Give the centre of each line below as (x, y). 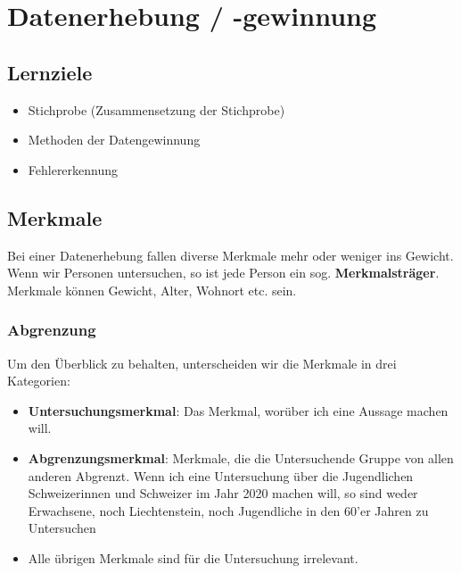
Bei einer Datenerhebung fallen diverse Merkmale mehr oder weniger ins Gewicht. (230, 255)
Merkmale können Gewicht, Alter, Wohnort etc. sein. (152, 290)
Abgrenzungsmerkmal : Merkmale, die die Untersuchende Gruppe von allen (241, 457)
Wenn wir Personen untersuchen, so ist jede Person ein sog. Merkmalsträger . (223, 273)
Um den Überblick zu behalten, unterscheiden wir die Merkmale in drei (202, 363)
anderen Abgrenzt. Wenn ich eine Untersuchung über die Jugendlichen (221, 475)
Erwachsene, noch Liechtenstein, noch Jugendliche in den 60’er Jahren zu (228, 510)
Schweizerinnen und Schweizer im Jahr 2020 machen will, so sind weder (223, 493)
